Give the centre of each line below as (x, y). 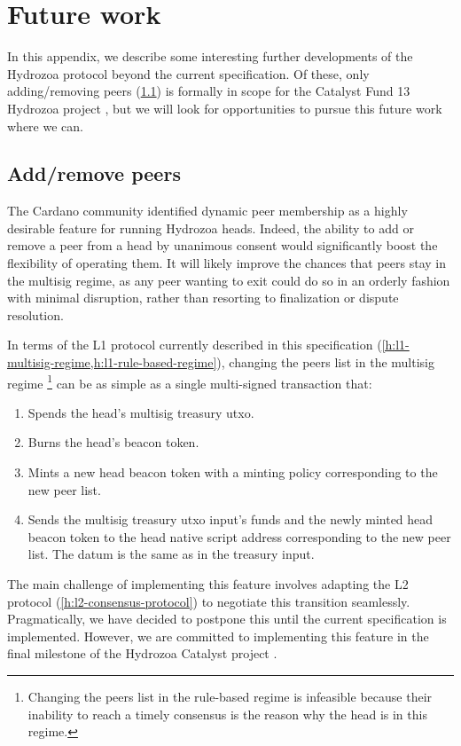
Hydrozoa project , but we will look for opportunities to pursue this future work (225, 108)
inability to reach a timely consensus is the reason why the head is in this (227, 714)
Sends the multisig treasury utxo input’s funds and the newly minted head (230, 519)
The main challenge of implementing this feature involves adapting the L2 (208, 584)
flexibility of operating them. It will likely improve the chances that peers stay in (227, 263)
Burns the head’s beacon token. (113, 442)
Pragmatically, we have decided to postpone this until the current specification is (227, 619)
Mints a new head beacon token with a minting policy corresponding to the (233, 472)
